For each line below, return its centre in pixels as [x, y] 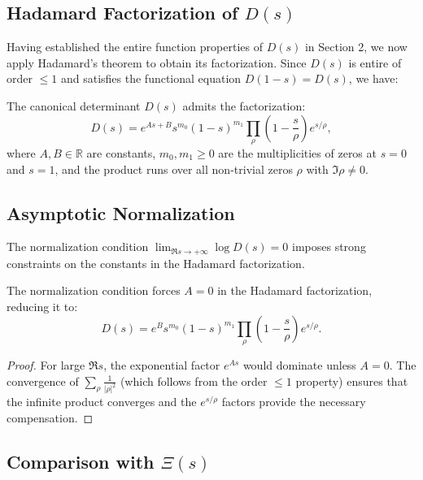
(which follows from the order [194, 381]
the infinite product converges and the [102, 402]
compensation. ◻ [50, 418]
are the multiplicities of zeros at [297, 152]
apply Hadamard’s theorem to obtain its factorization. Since [157, 62]
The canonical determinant [74, 105]
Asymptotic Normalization [121, 212]
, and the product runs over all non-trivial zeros [174, 169]
